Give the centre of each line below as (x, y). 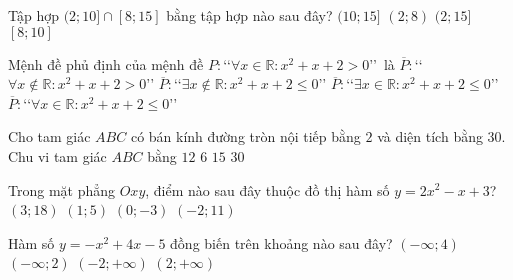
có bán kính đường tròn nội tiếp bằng (245, 136)
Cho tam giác (49, 136)
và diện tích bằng (430, 136)
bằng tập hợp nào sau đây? (249, 15)
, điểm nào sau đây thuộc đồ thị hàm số (267, 189)
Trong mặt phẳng (62, 189)
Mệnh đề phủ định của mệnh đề (106, 63)
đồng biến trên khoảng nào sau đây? (281, 242)
